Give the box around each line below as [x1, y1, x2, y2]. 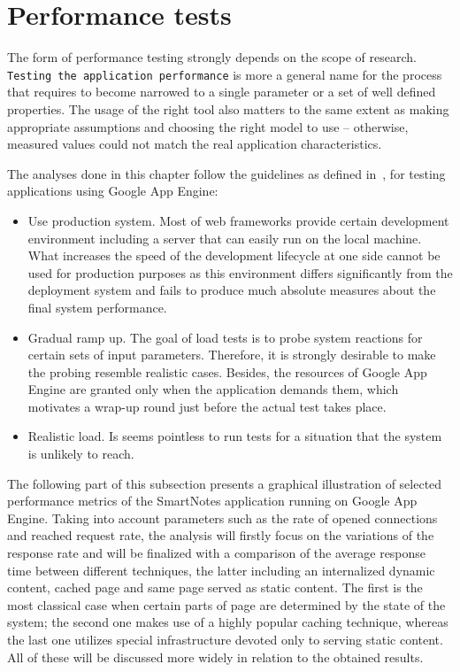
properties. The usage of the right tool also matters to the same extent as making [7, 99, 449, 118]
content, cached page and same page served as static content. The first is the [7, 578, 423, 597]
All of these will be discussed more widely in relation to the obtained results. [7, 647, 424, 666]
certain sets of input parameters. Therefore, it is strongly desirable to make [27, 345, 436, 364]
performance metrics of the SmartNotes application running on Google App [7, 491, 418, 510]
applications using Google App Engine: [7, 182, 218, 200]
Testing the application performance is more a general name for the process [7, 65, 442, 83]
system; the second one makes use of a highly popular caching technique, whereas [7, 613, 448, 631]
